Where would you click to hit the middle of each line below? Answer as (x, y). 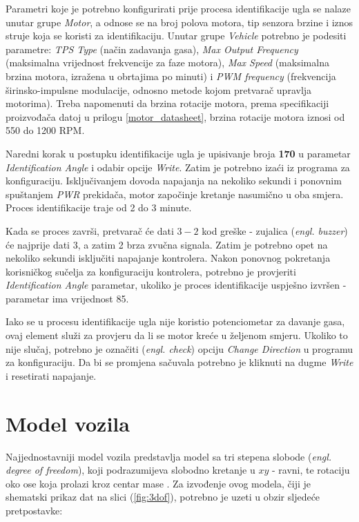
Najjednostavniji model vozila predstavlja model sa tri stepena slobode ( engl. (169, 456)
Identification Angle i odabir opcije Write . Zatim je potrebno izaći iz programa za (178, 167)
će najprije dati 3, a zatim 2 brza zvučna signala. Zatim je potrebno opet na (167, 244)
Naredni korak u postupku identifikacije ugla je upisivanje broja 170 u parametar (178, 153)
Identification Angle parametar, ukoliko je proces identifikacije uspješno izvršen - (176, 285)
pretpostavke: (34, 510)
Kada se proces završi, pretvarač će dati (90, 230)
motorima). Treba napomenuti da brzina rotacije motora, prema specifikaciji (167, 103)
